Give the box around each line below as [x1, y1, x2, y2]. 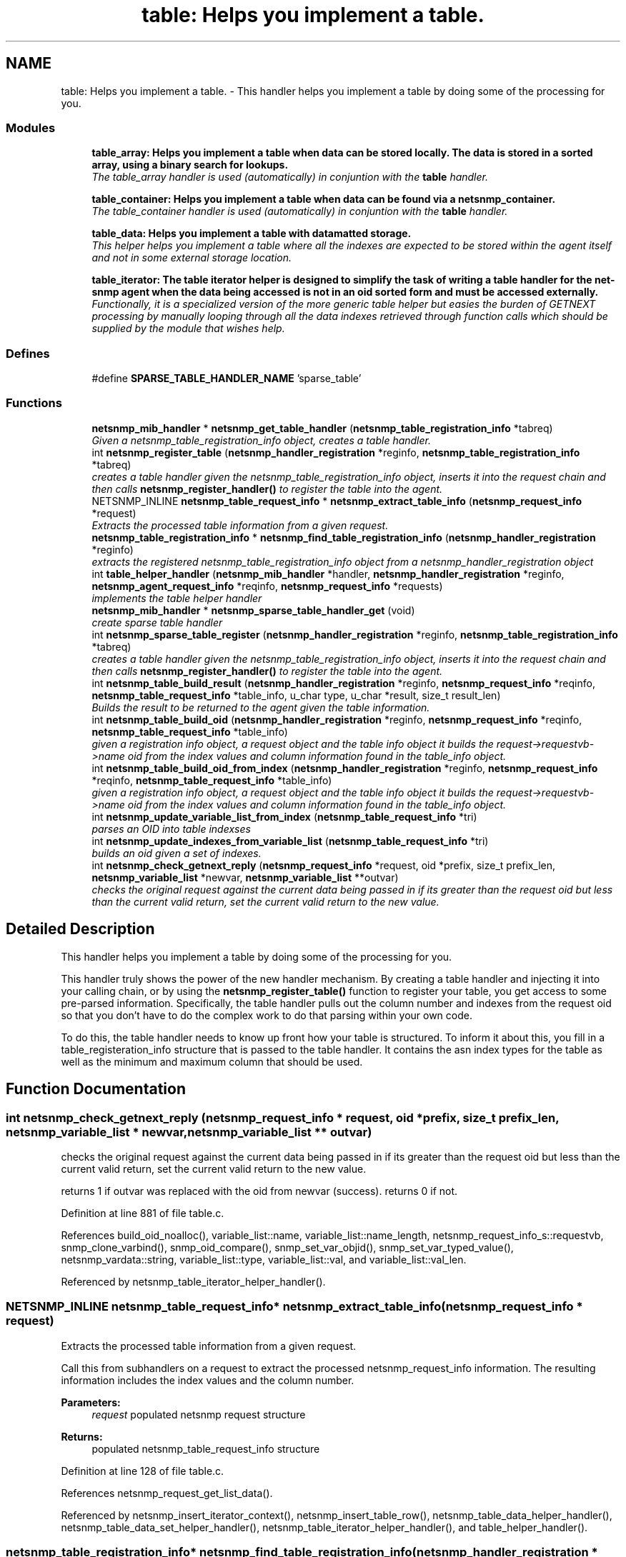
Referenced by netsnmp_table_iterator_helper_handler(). [61, 1275, 326, 1288]
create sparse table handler [91, 616, 223, 629]
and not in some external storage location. [91, 251, 292, 264]
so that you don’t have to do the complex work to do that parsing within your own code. [61, 1008, 472, 1021]
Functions [6, 396, 62, 411]
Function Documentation [6, 1080, 186, 1098]
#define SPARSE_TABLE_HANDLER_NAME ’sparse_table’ [91, 372, 362, 385]
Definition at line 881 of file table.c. [61, 1206, 224, 1219]
